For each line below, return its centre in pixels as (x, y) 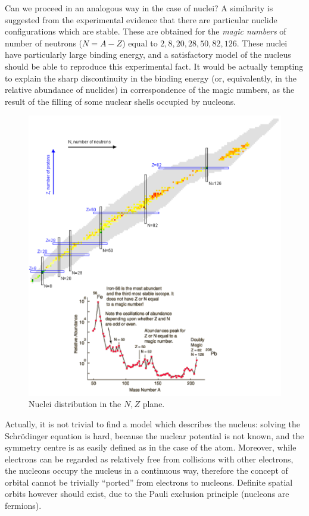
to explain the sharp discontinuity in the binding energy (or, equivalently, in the (151, 78)
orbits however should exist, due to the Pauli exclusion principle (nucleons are (147, 494)
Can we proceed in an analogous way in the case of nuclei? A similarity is (139, 8)
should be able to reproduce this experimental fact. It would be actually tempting (154, 66)
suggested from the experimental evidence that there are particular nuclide (141, 19)
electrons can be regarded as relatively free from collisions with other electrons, (149, 459)
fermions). (23, 506)
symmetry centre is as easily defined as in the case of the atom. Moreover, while (151, 447)
